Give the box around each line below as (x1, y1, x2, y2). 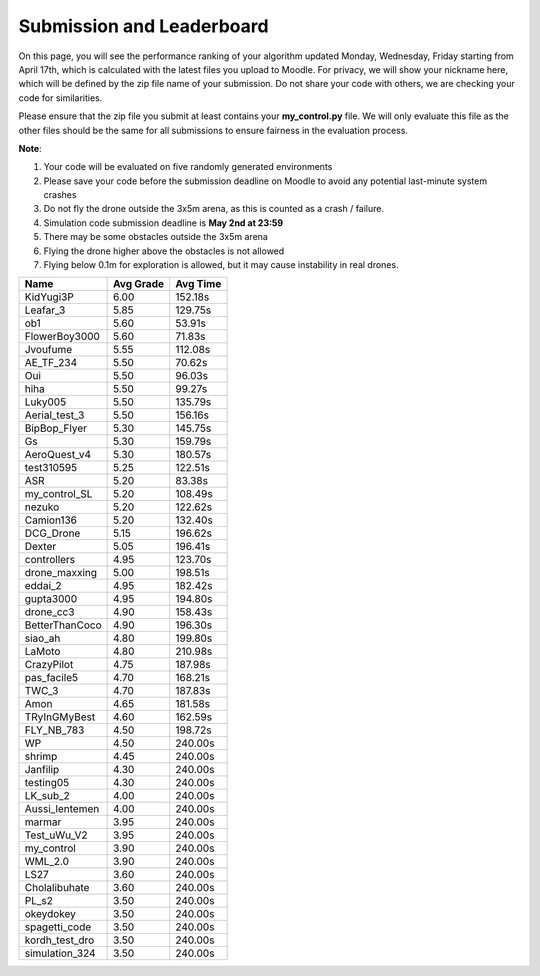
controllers (24, 553, 76, 567)
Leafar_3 (24, 303, 66, 317)
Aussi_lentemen (24, 802, 100, 816)
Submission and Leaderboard (18, 15, 269, 37)
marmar (24, 815, 62, 829)
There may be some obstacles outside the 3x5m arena (43, 231, 269, 243)
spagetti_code (24, 920, 92, 934)
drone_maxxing (24, 566, 98, 580)
